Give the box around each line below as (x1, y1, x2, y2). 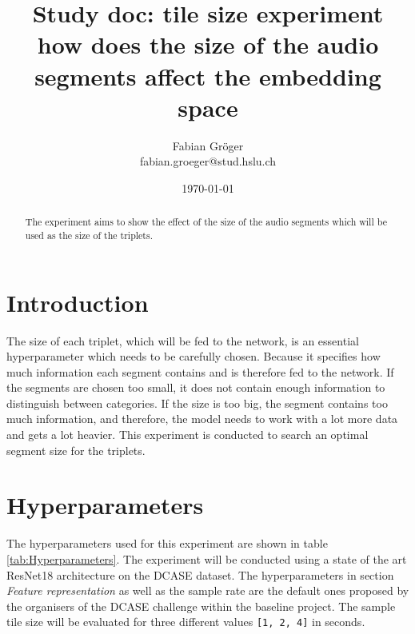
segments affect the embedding (34, 59, 381, 92)
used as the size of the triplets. (25, 228, 153, 241)
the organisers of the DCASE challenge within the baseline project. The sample (6, 597, 396, 614)
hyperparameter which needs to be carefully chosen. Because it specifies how (6, 348, 381, 365)
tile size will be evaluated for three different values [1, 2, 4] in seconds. (6, 613, 365, 630)
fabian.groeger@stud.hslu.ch (139, 153, 277, 169)
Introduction (6, 285, 149, 318)
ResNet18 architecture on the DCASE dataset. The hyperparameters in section (6, 566, 394, 583)
